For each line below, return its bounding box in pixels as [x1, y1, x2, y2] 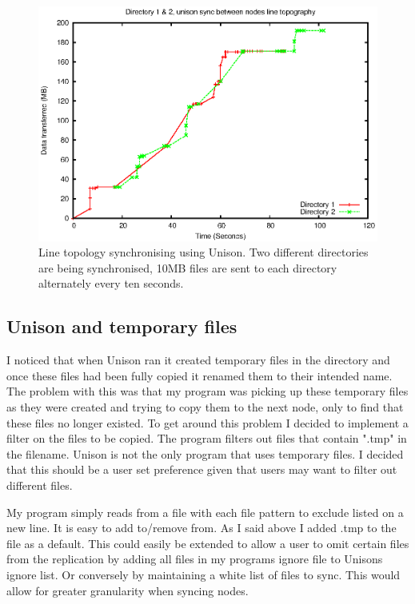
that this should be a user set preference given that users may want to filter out [6, 461, 397, 478]
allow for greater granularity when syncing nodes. [6, 582, 249, 598]
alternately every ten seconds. [38, 275, 184, 292]
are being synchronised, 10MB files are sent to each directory [38, 259, 337, 276]
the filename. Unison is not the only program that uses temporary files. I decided [6, 445, 404, 462]
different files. [6, 476, 73, 493]
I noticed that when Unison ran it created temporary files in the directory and [6, 352, 390, 368]
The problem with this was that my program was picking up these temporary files [6, 383, 409, 399]
